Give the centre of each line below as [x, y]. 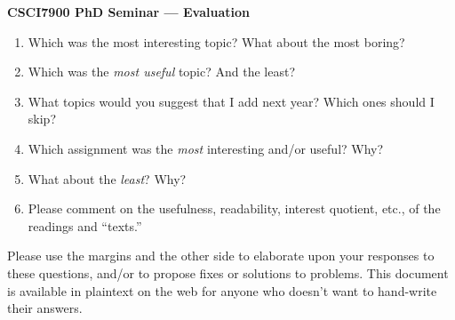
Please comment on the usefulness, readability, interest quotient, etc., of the [234, 208]
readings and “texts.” [85, 225]
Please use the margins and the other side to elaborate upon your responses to [221, 256]
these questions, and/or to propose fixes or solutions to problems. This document [228, 272]
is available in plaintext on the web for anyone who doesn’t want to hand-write [222, 290]
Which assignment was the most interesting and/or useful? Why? [206, 148]
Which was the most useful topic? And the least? [162, 72]
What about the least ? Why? [107, 178]
